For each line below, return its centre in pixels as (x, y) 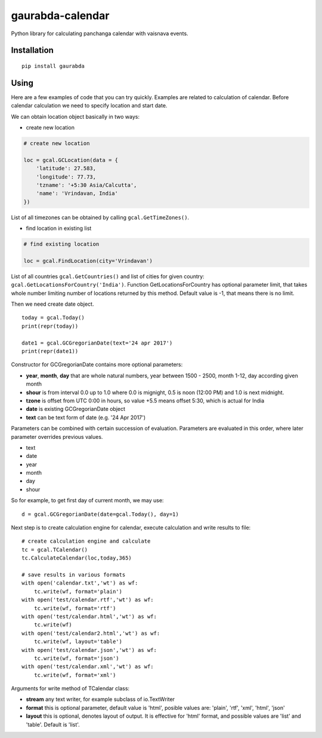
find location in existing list (59, 228)
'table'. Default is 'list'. (53, 724)
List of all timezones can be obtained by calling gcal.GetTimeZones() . (100, 217)
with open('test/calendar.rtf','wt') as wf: (88, 600)
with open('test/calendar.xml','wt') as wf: (88, 667)
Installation (32, 50)
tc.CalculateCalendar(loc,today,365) (77, 558)
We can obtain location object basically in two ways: (75, 116)
